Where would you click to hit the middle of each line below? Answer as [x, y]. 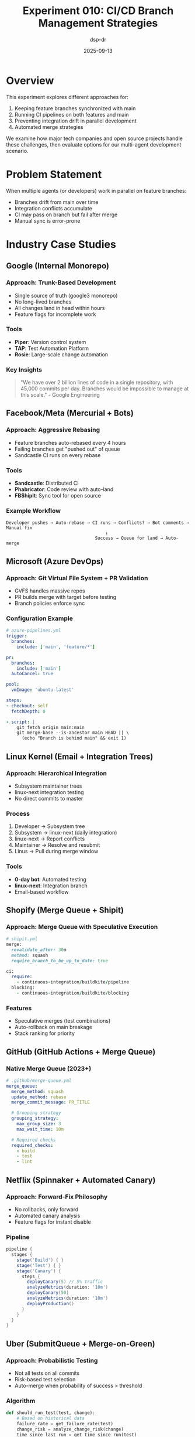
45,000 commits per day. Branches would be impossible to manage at [105, 389]
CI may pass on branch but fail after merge [66, 214]
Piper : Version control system [50, 342]
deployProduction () [51, 1303]
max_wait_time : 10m [40, 1129]
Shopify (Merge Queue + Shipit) [65, 910]
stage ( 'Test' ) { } [39, 1265]
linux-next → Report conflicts [50, 839]
